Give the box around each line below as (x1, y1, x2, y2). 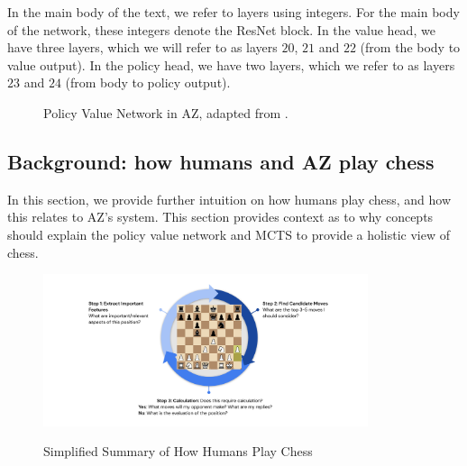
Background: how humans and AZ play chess (7, 147, 435, 175)
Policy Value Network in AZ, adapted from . (43, 103, 288, 122)
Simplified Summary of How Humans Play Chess (43, 442, 313, 461)
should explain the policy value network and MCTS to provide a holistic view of (7, 224, 451, 243)
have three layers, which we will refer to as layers (7, 38, 278, 57)
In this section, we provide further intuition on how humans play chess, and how (7, 189, 452, 208)
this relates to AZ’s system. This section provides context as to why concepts (7, 207, 434, 226)
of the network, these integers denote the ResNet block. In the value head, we (7, 20, 435, 39)
